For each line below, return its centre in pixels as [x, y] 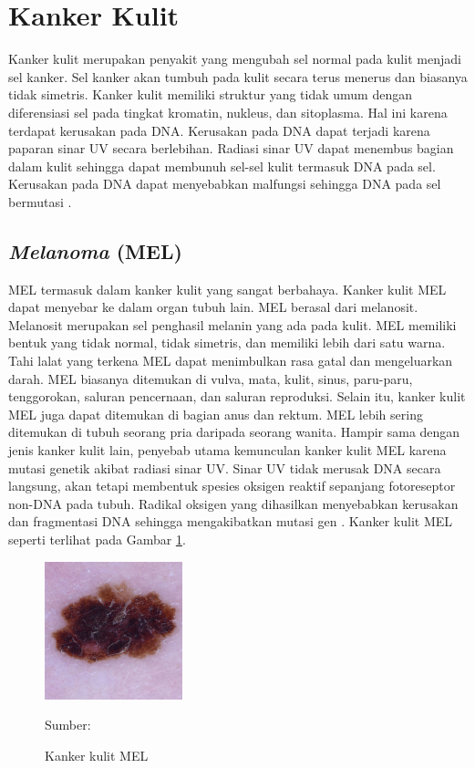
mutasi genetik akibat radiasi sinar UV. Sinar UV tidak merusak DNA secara [225, 467]
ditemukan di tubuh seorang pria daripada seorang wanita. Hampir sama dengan [234, 432]
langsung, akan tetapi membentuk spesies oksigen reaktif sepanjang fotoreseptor [232, 486]
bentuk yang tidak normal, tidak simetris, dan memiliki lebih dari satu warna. [227, 342]
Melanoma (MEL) [95, 250]
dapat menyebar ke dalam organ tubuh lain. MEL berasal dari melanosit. [213, 307]
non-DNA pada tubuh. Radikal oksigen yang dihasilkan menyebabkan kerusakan [233, 503]
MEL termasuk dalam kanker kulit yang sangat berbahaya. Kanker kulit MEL [227, 289]
